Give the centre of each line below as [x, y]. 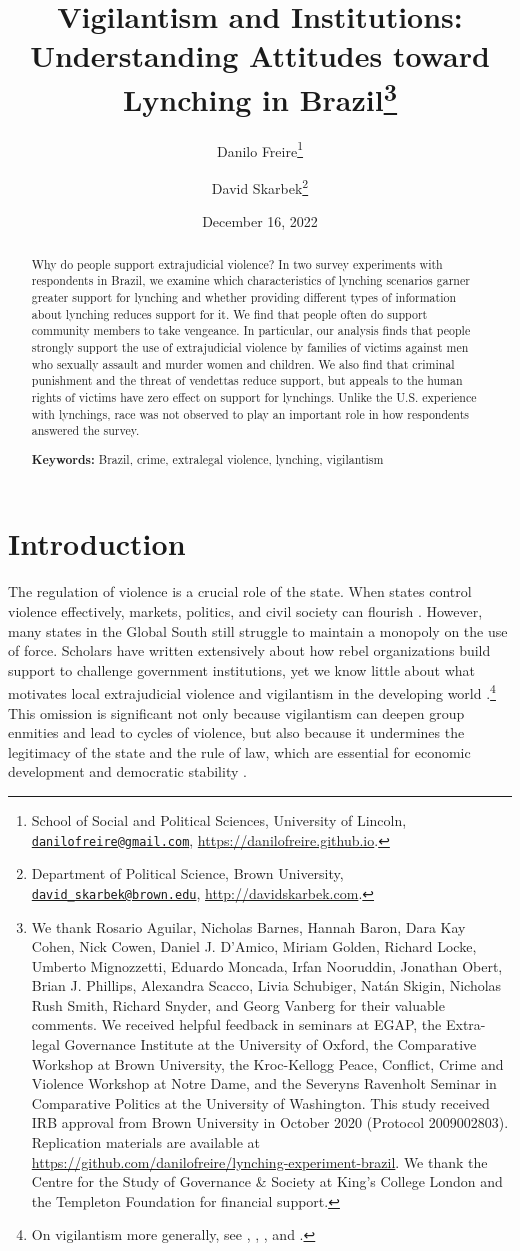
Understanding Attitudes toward [260, 55]
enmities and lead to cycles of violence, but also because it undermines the [236, 732]
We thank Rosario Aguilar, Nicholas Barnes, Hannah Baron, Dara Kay [248, 926]
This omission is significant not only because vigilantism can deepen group [236, 712]
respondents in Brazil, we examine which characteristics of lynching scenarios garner [250, 280]
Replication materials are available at [146, 1142]
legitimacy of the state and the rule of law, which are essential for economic [239, 751]
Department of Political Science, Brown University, [187, 873]
